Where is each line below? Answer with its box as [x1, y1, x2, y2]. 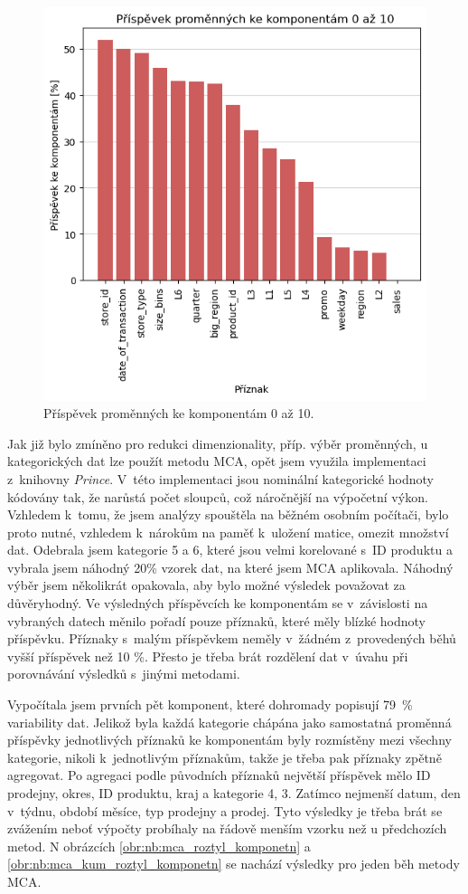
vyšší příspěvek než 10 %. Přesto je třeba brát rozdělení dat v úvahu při [7, 646, 408, 665]
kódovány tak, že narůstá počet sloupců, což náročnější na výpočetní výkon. [7, 487, 428, 506]
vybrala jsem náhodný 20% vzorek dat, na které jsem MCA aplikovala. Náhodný [7, 557, 454, 576]
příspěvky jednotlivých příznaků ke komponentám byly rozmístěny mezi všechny [7, 730, 452, 749]
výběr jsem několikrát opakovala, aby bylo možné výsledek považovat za [7, 575, 406, 594]
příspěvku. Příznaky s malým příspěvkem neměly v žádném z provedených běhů [7, 629, 456, 648]
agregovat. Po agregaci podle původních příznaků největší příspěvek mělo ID [7, 766, 431, 785]
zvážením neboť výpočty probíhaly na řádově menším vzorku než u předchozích [7, 819, 447, 838]
